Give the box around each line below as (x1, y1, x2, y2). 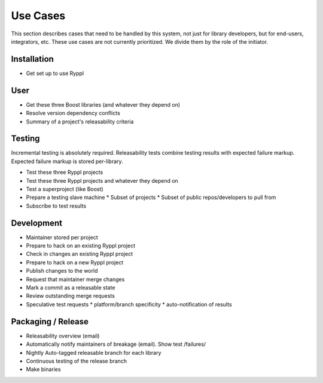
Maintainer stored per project (26, 234, 98, 241)
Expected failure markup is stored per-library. (11, 158, 123, 165)
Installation (11, 54, 54, 64)
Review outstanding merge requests (26, 292, 115, 300)
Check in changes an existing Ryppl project (26, 251, 133, 258)
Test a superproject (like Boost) (26, 186, 104, 192)
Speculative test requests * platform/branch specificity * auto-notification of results (26, 300, 233, 308)
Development (11, 218, 63, 228)
